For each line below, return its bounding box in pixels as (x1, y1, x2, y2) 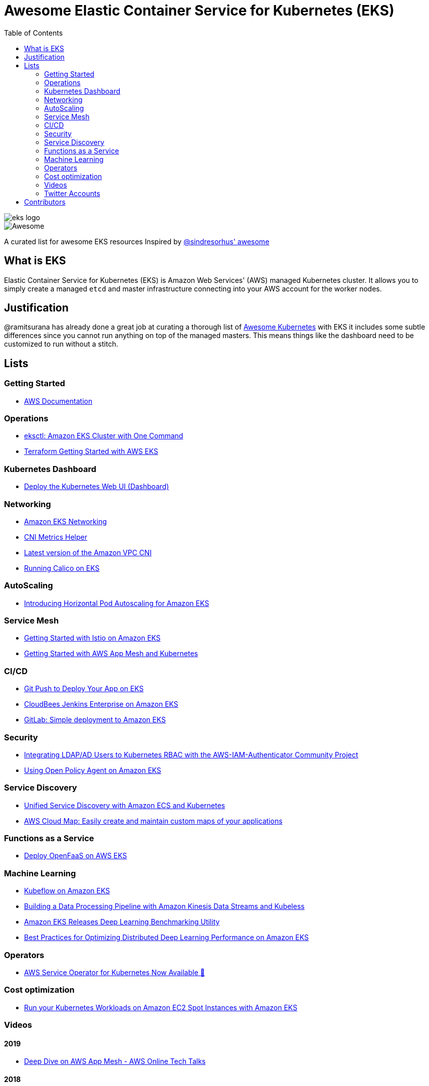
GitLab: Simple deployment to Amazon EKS (24, 715, 166, 724)
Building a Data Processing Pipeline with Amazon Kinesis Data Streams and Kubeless (24, 902, 305, 911)
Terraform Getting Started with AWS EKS (24, 447, 158, 456)
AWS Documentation (24, 396, 93, 405)
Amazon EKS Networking (24, 517, 107, 526)
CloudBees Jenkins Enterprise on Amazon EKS (24, 700, 178, 709)
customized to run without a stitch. (4, 340, 118, 349)
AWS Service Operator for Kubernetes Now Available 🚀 (24, 968, 205, 977)
